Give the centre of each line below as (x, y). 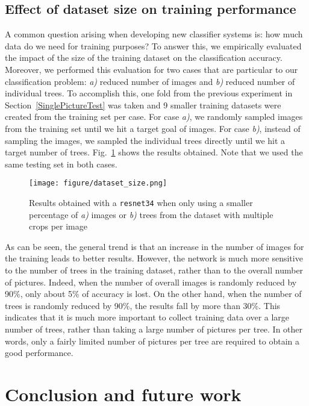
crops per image (58, 226)
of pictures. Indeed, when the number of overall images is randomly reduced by (151, 282)
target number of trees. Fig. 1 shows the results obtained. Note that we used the (154, 152)
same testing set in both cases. (61, 164)
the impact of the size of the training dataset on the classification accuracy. (144, 58)
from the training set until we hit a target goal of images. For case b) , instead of (153, 128)
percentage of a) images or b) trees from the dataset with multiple (151, 214)
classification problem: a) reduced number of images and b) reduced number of (150, 81)
